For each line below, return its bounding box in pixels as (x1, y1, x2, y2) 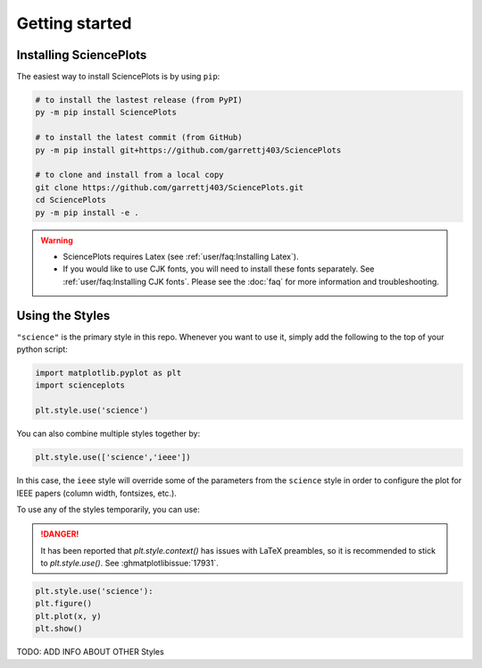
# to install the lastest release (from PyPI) (35, 95, 243, 105)
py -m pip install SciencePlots (35, 107, 178, 118)
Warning (40, 235, 73, 246)
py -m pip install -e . (35, 207, 140, 218)
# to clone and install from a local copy (35, 170, 224, 180)
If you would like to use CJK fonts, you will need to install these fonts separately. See (62, 263, 375, 274)
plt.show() (35, 623, 83, 634)
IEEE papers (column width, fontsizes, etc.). (16, 488, 178, 498)
